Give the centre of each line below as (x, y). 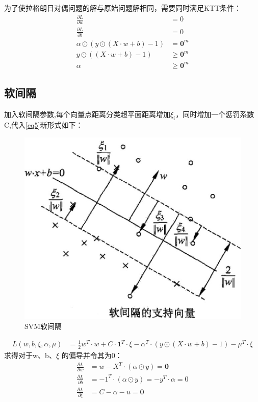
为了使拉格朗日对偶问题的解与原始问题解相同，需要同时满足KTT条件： (123, 8)
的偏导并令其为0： (92, 355)
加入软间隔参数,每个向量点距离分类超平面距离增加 (87, 114)
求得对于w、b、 (30, 355)
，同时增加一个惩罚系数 (215, 114)
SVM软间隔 (43, 326)
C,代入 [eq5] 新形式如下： (44, 124)
